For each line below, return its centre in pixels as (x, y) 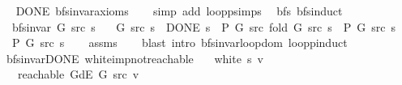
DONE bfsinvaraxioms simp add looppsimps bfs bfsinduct (179, 11)
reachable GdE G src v (78, 74)
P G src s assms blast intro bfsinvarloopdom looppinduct (180, 42)
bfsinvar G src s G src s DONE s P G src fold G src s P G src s (203, 26)
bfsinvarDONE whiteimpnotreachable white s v (135, 58)
